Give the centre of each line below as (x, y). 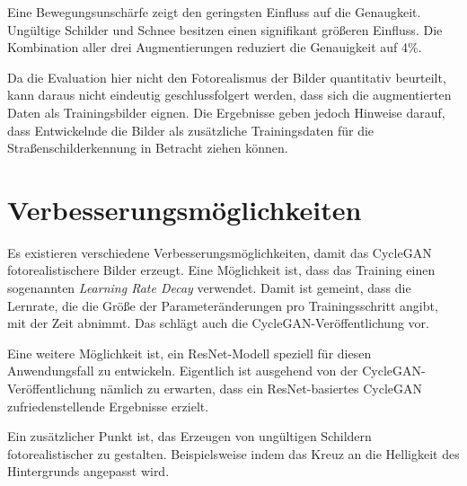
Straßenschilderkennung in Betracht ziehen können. (148, 148)
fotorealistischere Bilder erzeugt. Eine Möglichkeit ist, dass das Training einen (221, 270)
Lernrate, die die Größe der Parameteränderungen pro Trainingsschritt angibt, (223, 305)
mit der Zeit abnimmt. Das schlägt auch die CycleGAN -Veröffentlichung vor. (218, 323)
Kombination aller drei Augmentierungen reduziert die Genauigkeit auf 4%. (215, 47)
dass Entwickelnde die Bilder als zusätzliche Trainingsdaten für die (191, 130)
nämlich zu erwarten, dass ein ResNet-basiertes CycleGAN (261, 389)
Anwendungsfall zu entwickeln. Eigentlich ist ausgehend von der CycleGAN (215, 371)
